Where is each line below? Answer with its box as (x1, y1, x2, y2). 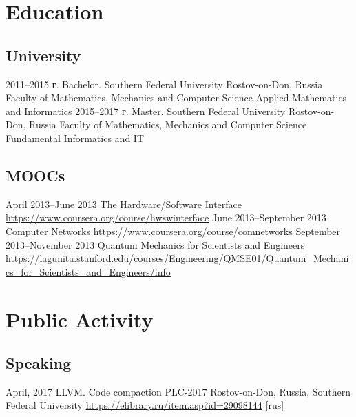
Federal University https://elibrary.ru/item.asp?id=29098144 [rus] (6, 398, 284, 412)
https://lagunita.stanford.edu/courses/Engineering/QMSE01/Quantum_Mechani (6, 251, 349, 265)
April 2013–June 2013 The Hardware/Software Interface (6, 196, 242, 211)
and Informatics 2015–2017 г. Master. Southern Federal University (6, 103, 286, 118)
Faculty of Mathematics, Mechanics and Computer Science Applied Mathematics (6, 90, 347, 105)
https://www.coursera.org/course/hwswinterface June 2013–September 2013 (6, 210, 326, 225)
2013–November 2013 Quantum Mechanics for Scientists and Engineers (6, 237, 305, 252)
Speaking (6, 352, 72, 374)
